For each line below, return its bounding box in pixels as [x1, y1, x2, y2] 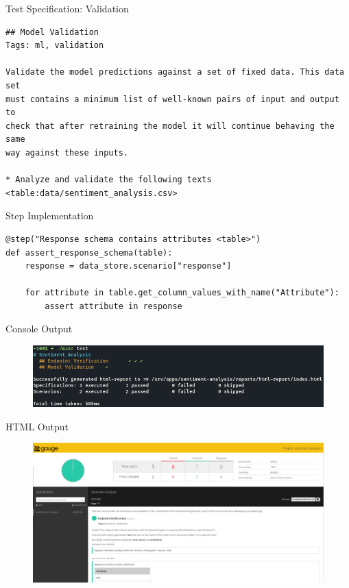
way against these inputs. [5, 147, 128, 158]
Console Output [5, 321, 73, 336]
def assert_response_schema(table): [5, 247, 173, 258]
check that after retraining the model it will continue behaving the [5, 121, 335, 131]
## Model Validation [5, 27, 99, 37]
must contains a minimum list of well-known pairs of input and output [5, 94, 339, 104]
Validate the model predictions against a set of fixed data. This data [5, 67, 344, 77]
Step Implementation [5, 208, 94, 223]
